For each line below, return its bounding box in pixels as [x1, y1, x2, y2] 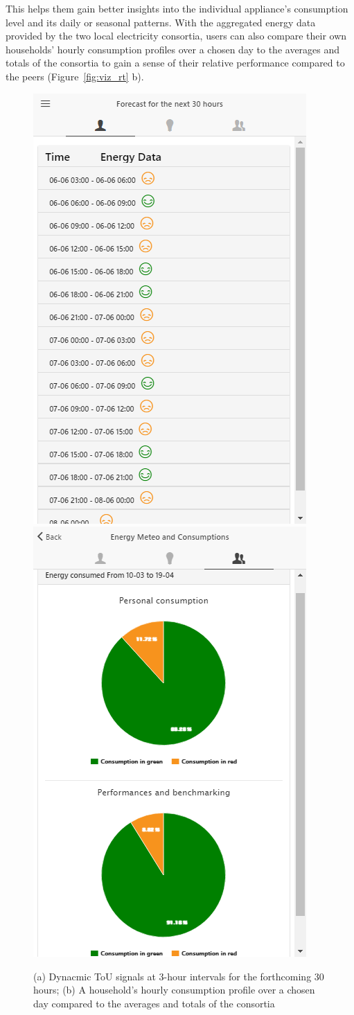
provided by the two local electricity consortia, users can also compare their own [6, 28, 347, 43]
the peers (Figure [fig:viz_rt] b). [6, 69, 144, 83]
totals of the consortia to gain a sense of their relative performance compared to [6, 55, 345, 70]
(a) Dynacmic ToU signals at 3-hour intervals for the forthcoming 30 [33, 969, 324, 983]
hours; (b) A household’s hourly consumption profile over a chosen [33, 982, 315, 997]
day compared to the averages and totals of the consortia [33, 996, 275, 1010]
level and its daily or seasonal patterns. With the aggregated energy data [6, 15, 316, 29]
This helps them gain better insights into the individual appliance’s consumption [6, 1, 348, 15]
